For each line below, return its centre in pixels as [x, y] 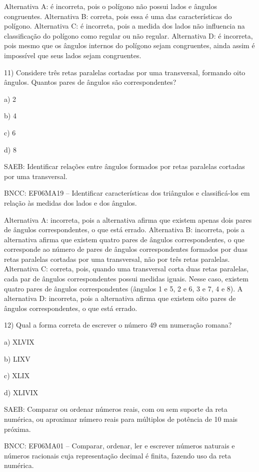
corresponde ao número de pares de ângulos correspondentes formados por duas [126, 249]
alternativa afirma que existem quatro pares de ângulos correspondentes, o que [124, 239]
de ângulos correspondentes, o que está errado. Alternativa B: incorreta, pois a [124, 229]
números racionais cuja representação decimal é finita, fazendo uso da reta [117, 455]
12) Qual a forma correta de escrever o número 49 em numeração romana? [118, 325]
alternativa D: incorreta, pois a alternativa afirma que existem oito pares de [120, 298]
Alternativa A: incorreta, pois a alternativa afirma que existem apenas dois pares [128, 219]
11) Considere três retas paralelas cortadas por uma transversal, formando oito [125, 72]
